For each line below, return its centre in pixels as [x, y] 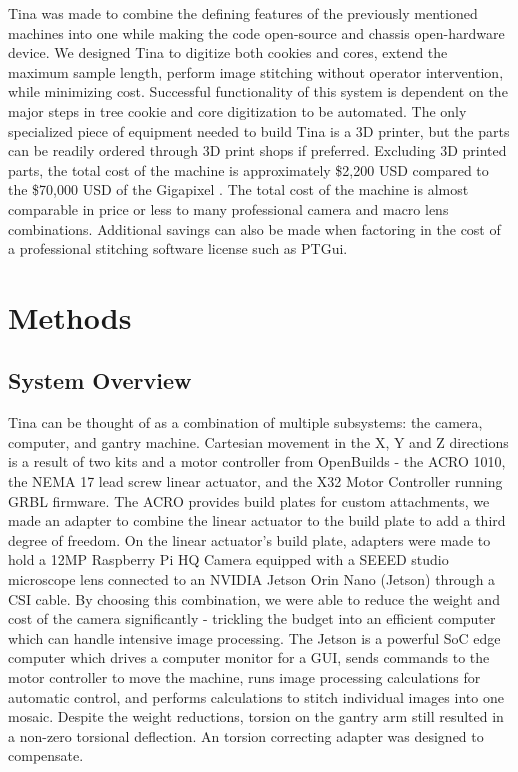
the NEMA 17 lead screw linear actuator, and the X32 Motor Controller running [255, 481]
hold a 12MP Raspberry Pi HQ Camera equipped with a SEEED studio [228, 559]
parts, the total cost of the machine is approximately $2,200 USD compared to [248, 169]
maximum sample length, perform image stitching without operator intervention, [256, 71]
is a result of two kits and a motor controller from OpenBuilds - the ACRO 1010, [257, 461]
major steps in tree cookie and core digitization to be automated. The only [237, 110]
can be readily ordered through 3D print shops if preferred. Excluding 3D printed [257, 150]
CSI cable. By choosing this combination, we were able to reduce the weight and [254, 598]
